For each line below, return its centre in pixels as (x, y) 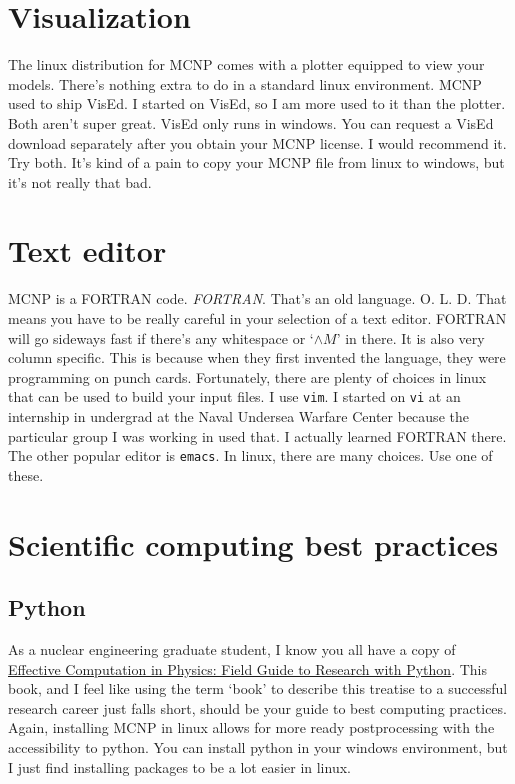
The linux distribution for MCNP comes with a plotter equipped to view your (246, 64)
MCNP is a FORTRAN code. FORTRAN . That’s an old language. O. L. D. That (257, 298)
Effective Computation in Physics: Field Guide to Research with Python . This (247, 668)
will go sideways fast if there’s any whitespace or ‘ (161, 337)
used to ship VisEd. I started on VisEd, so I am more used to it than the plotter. (257, 103)
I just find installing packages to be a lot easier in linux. (179, 766)
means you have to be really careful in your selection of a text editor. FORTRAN (257, 318)
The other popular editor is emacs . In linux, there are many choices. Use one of (250, 455)
